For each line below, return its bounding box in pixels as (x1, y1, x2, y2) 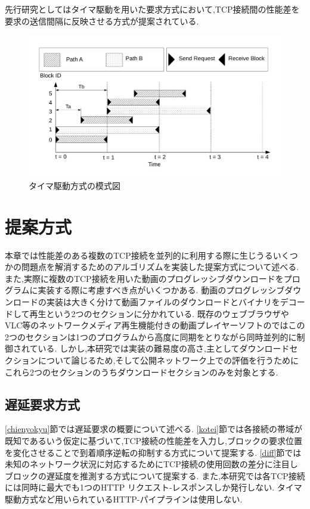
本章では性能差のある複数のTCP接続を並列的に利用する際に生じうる (5, 249, 273, 261)
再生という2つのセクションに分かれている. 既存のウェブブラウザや (29, 307, 289, 319)
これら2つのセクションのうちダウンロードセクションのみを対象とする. (5, 365, 278, 378)
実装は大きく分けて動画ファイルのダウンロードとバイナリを (46, 295, 280, 308)
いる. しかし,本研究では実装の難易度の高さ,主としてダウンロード (38, 342, 290, 355)
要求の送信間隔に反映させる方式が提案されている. (5, 14, 199, 27)
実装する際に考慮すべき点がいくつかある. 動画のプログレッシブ (38, 284, 285, 296)
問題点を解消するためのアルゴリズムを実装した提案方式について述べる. (21, 260, 299, 273)
